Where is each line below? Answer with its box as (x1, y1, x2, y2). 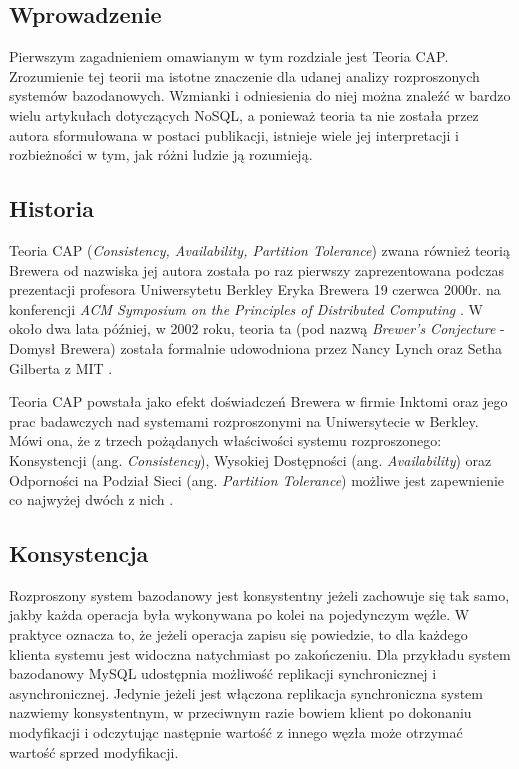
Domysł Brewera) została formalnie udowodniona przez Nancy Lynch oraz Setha (9, 337, 502, 358)
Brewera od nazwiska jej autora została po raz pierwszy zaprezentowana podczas (9, 259, 504, 280)
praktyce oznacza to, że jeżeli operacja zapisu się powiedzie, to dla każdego (9, 624, 468, 645)
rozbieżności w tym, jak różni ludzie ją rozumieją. (9, 144, 313, 165)
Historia (9, 193, 94, 224)
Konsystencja (9, 538, 149, 569)
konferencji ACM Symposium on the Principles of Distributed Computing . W (9, 298, 483, 319)
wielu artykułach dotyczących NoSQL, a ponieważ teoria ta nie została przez (9, 104, 479, 125)
